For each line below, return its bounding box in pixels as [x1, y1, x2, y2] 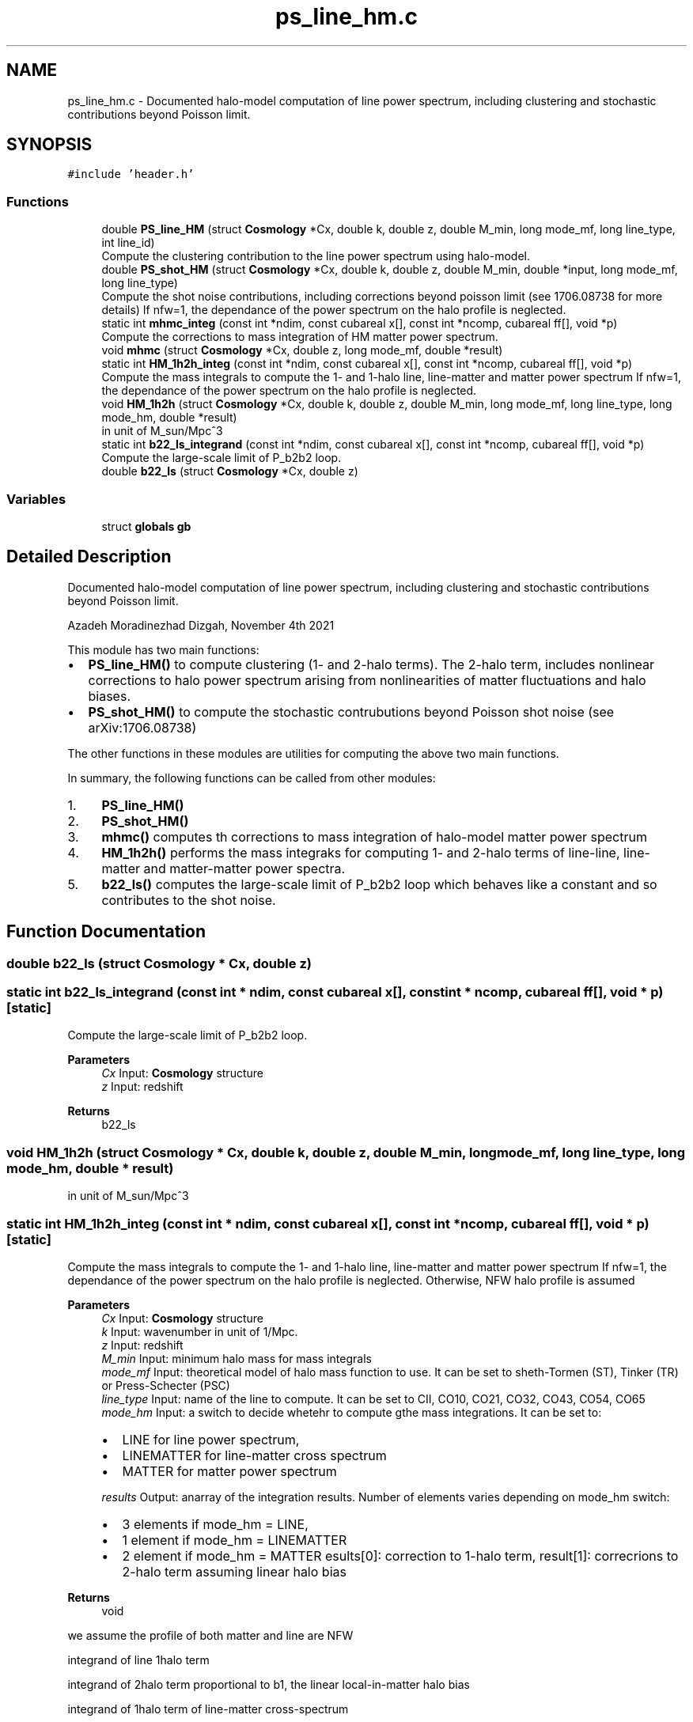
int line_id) [101, 236, 155, 250]
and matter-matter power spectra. [143, 860, 346, 876]
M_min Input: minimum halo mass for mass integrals [101, 1351, 372, 1365]
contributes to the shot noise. [101, 891, 276, 908]
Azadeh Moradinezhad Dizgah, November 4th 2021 [67, 618, 335, 632]
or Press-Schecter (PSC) [101, 1378, 230, 1392]
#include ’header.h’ [67, 168, 195, 181]
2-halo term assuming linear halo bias [122, 1563, 346, 1580]
